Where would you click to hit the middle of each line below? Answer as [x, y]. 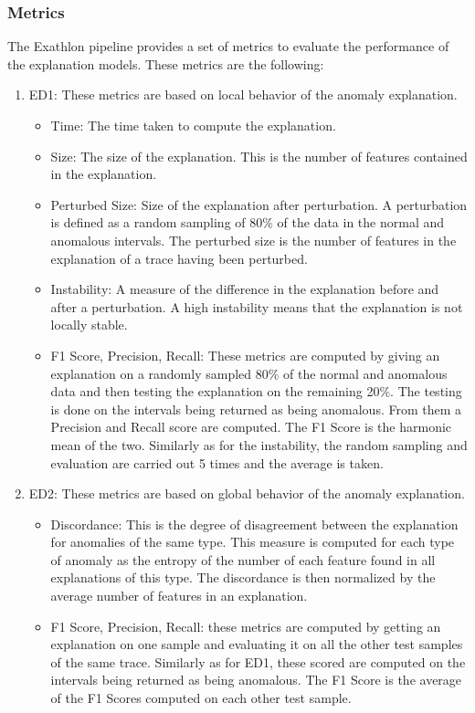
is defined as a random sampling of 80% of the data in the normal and [248, 222]
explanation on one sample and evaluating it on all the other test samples [257, 644]
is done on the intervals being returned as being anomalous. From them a [256, 409]
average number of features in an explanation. [179, 596]
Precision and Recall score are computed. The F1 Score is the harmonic [251, 427]
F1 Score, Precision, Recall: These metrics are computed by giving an [245, 355]
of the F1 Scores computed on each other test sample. [201, 698]
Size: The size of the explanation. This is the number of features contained [259, 156]
